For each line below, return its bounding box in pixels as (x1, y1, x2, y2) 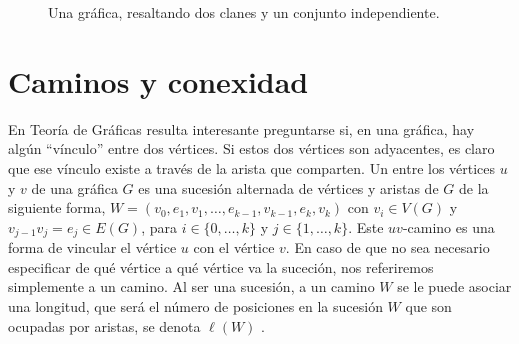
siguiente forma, (8, 197, 106, 218)
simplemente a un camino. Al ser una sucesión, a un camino (8, 276, 375, 297)
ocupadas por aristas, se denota (8, 315, 201, 336)
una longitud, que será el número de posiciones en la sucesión (8, 295, 383, 316)
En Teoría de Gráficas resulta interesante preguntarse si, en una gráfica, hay (8, 118, 475, 139)
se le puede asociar (397, 276, 512, 297)
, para (141, 216, 177, 237)
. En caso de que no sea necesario (285, 237, 490, 258)
